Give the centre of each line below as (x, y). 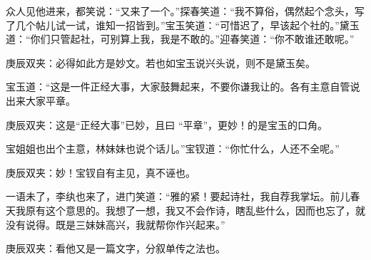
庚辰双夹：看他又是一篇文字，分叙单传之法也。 (116, 248)
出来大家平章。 (41, 100)
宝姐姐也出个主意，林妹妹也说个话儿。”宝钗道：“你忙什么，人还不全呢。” (173, 149)
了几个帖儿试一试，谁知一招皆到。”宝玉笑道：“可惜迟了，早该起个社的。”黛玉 (183, 25)
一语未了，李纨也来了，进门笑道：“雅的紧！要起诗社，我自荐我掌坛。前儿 (178, 196)
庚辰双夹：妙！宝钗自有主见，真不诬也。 (101, 172)
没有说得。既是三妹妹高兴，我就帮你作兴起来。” (116, 224)
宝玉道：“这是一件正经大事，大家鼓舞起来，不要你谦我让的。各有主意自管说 (183, 87)
